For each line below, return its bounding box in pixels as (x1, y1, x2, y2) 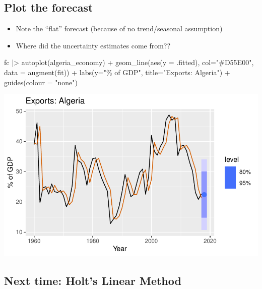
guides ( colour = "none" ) (4, 77, 78, 87)
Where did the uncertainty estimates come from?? (16, 40, 171, 50)
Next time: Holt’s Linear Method (4, 272, 181, 288)
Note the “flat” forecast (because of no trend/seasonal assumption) (16, 23, 223, 34)
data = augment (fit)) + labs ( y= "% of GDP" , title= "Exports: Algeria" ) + (4, 67, 230, 77)
